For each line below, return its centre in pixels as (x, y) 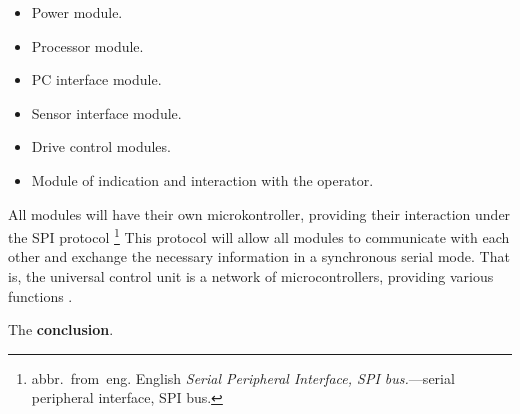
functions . (40, 295)
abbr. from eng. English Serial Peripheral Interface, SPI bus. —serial (243, 377)
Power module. (77, 12)
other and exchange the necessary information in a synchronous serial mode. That (259, 256)
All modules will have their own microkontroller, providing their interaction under (259, 213)
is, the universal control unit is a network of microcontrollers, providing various (251, 276)
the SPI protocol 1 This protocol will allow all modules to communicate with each (259, 235)
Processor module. (87, 45)
